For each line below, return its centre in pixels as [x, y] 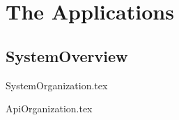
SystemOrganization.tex [57, 85]
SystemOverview [67, 55]
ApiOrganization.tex [49, 108]
